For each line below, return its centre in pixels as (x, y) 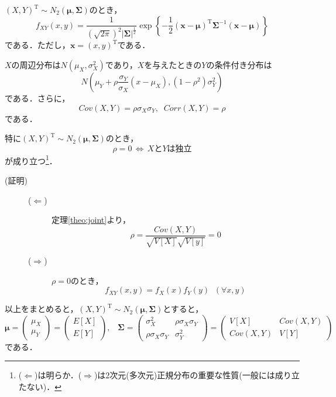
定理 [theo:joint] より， (91, 220)
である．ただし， (37, 45)
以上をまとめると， (42, 309)
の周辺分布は (36, 64)
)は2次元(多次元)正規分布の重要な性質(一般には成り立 (197, 375)
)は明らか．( (58, 375)
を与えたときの (173, 64)
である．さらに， (37, 98)
